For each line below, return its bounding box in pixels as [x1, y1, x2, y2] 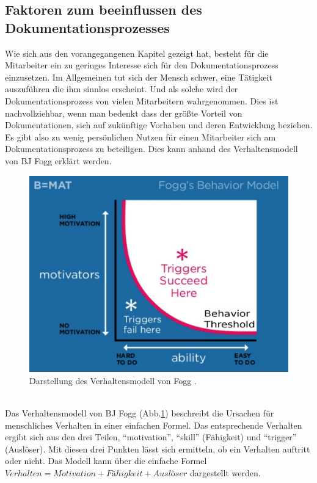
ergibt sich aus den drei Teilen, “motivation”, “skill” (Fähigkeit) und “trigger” [5, 430, 297, 443]
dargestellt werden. [189, 467, 261, 479]
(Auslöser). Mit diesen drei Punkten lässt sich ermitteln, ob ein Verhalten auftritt [5, 442, 310, 455]
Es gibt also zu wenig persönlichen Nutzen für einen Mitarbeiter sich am [5, 130, 276, 143]
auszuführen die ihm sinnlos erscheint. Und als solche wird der [5, 82, 238, 95]
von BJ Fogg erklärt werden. [5, 154, 112, 167]
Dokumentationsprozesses [5, 18, 170, 37]
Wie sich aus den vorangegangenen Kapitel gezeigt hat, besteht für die [5, 46, 269, 59]
